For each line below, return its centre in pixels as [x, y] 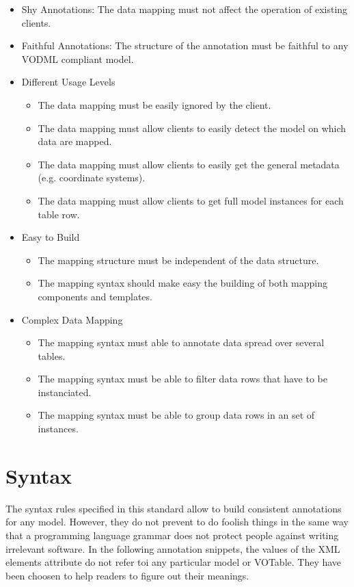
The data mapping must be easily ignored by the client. [154, 104]
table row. [59, 214]
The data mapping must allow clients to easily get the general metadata [189, 164]
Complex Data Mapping [72, 319]
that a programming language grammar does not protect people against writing [172, 535]
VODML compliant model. [78, 58]
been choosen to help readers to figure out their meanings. [127, 575]
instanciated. [65, 392]
